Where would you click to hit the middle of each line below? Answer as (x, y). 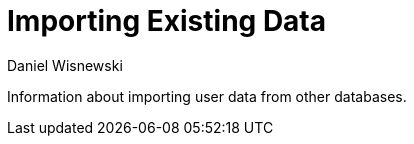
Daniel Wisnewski (65, 65)
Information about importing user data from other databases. (207, 96)
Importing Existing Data (167, 21)
